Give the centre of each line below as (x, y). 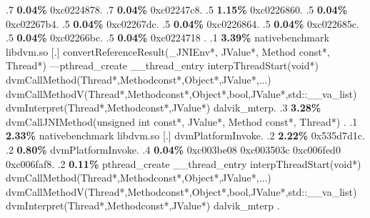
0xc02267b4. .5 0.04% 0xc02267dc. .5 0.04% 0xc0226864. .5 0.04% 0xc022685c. (182, 23)
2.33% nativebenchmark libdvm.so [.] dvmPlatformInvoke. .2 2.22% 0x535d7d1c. (185, 135)
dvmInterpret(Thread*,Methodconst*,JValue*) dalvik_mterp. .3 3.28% (164, 108)
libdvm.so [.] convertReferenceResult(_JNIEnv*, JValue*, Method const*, (168, 51)
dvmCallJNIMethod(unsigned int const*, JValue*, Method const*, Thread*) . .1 (182, 121)
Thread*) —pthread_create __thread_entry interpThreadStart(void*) (162, 65)
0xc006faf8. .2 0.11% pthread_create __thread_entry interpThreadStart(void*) (184, 163)
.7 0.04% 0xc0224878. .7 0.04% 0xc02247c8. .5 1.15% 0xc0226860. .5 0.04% (177, 9)
